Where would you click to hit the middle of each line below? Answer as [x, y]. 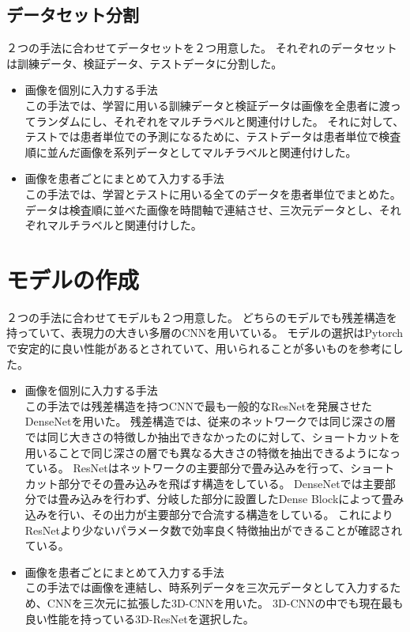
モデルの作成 [73, 279]
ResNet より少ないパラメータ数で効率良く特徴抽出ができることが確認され [214, 530]
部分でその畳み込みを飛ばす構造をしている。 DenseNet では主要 [221, 483]
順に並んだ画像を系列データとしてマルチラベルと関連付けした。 [191, 151]
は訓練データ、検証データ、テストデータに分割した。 [145, 63]
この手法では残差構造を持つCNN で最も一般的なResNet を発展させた [199, 405]
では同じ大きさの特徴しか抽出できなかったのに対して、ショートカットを [213, 437]
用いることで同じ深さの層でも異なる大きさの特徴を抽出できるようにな [207, 452]
